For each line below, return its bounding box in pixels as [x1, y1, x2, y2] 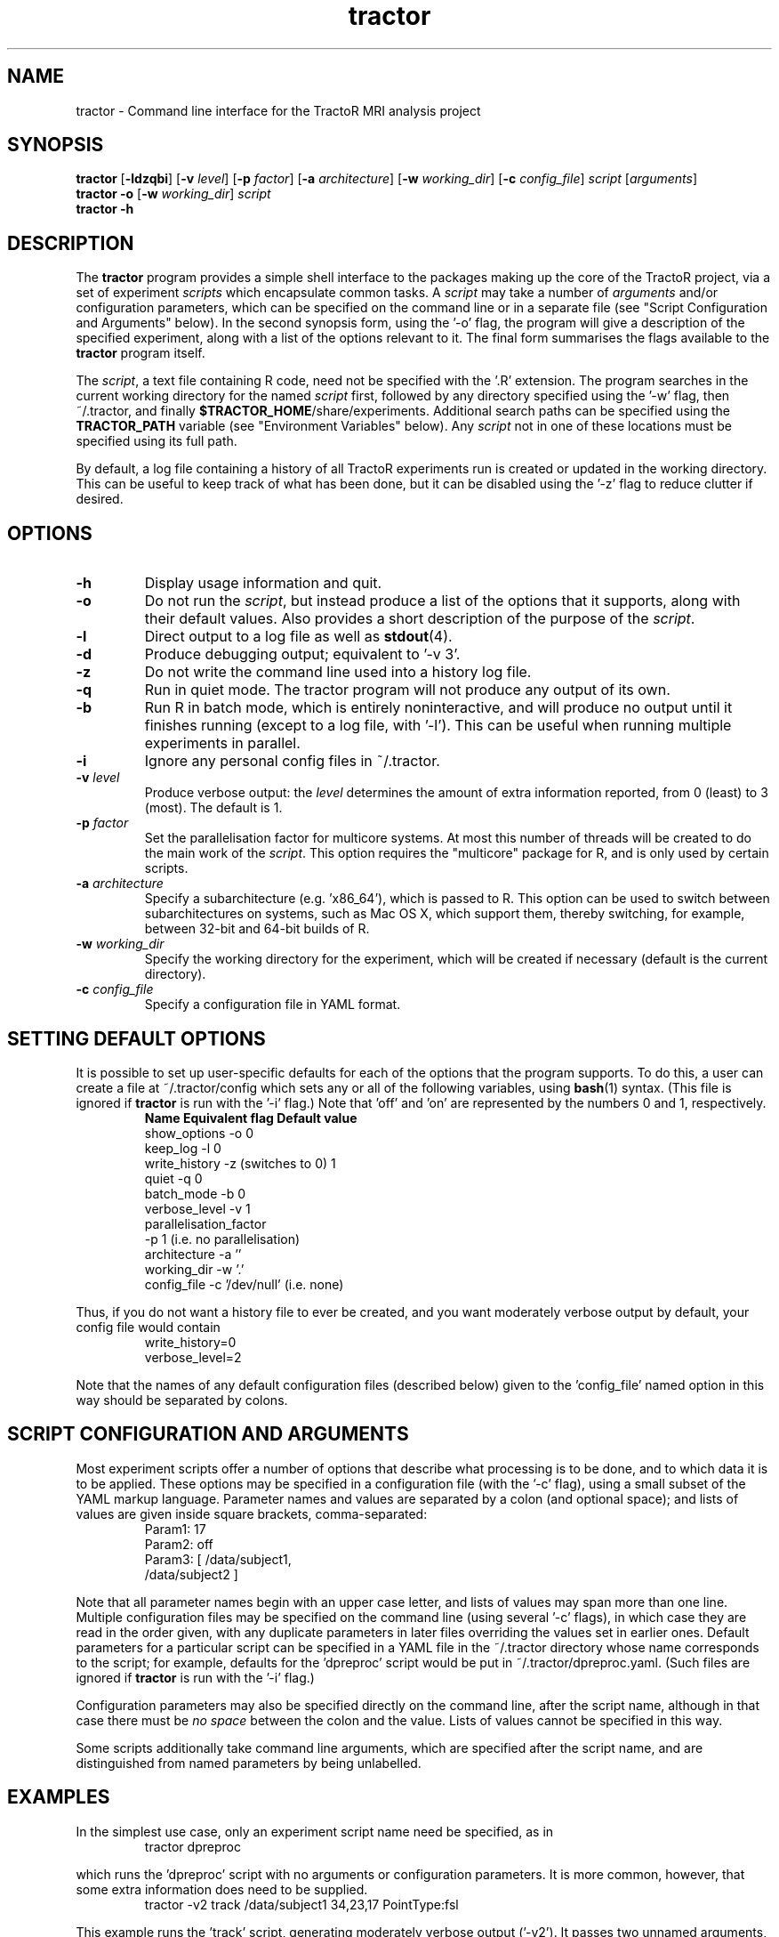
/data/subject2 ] [144, 1566, 238, 1582]
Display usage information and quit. [144, 574, 382, 593]
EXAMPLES [7, 1786, 110, 1809]
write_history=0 [144, 1334, 237, 1350]
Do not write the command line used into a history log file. [144, 663, 532, 682]
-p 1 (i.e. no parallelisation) [144, 1231, 301, 1247]
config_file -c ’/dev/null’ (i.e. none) [144, 1276, 344, 1292]
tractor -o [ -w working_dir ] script [76, 186, 271, 202]
